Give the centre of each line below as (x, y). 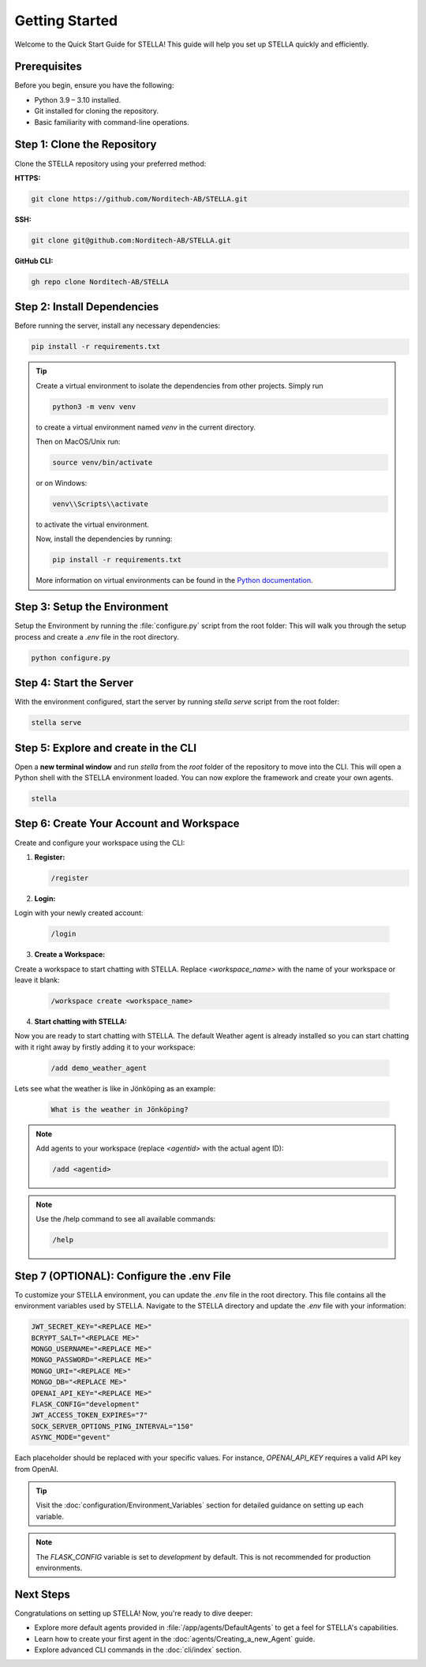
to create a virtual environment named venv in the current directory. (146, 427)
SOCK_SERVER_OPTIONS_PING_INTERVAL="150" (112, 1426)
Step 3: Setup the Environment (92, 607)
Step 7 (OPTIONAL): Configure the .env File (123, 1276)
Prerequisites (48, 67)
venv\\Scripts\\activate (101, 504)
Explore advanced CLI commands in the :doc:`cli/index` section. (138, 1650)
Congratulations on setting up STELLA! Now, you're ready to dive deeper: (134, 1613)
